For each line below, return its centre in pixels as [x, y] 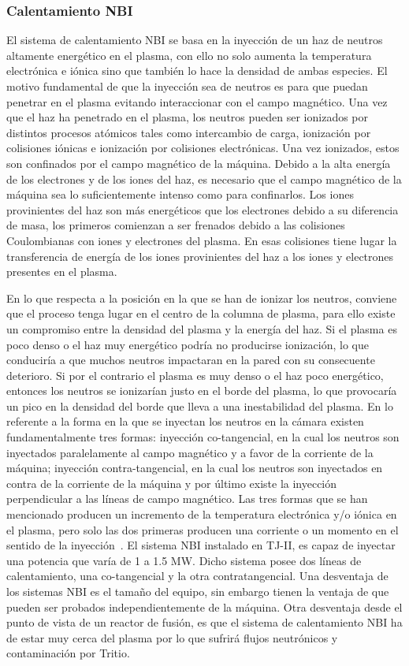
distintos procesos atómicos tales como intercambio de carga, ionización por [189, 132]
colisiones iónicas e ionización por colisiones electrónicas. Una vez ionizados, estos [203, 148]
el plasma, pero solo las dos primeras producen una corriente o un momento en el [203, 529]
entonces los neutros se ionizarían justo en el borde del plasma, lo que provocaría [202, 391]
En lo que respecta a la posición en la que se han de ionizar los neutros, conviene [202, 298]
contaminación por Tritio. [68, 653]
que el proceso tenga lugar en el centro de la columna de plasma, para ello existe [201, 313]
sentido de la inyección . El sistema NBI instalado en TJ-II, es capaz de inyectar [201, 545]
